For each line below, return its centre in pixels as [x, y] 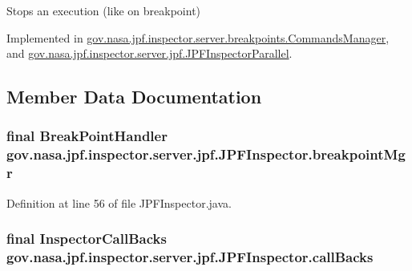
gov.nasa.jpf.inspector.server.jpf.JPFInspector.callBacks [190, 257]
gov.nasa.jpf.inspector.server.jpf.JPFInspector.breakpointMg [206, 154]
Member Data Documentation [134, 97]
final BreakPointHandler [87, 136]
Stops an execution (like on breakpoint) [104, 10]
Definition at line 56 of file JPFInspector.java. [119, 202]
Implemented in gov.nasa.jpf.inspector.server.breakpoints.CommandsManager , [198, 37]
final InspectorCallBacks [87, 239]
